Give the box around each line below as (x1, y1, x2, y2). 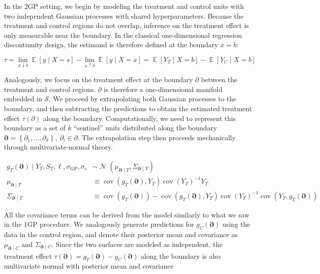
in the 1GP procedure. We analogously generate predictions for (4, 219, 194, 229)
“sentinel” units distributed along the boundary (73, 122, 217, 133)
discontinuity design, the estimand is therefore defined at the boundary (4, 39, 218, 50)
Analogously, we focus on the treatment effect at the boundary (4, 74, 193, 85)
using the (222, 219, 250, 229)
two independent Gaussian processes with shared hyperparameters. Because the (4, 10, 244, 21)
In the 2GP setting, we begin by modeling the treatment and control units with (4, 1, 244, 11)
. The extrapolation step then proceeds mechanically (77, 132, 236, 142)
